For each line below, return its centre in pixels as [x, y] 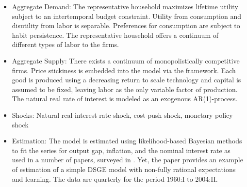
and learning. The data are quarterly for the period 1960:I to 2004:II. [115, 179]
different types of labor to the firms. [65, 44]
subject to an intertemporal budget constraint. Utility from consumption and [126, 16]
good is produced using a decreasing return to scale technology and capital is [126, 80]
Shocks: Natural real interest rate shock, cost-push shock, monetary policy [122, 115]
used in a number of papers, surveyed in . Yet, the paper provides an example [127, 160]
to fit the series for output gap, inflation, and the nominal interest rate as [121, 150]
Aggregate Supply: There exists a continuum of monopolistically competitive [126, 60]
